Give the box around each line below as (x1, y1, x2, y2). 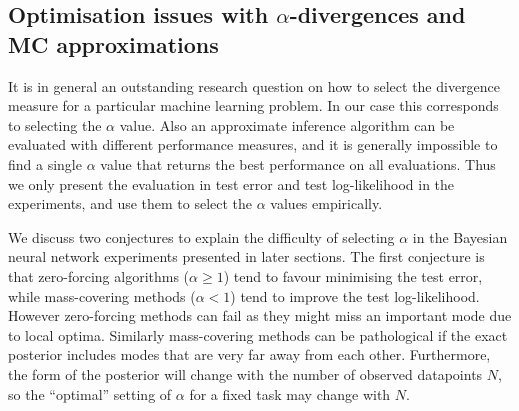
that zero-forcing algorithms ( (8, 265, 190, 286)
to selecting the (8, 114, 102, 135)
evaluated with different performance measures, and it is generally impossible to (8, 134, 498, 155)
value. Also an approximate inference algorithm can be (119, 114, 455, 135)
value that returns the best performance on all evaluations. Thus (100, 153, 496, 174)
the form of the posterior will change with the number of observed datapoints (8, 363, 483, 384)
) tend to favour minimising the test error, (223, 265, 483, 286)
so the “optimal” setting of (8, 383, 172, 404)
